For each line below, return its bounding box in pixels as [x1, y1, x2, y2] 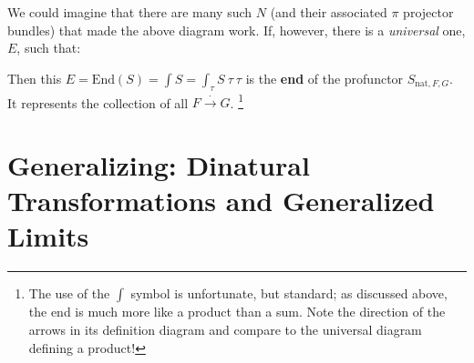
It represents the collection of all [7, 93, 189, 112]
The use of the [28, 284, 110, 303]
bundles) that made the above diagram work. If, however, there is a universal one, [7, 20, 466, 39]
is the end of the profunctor [245, 68, 404, 87]
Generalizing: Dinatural [7, 146, 310, 184]
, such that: [16, 38, 81, 57]
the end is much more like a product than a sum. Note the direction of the [28, 302, 446, 321]
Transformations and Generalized [7, 182, 435, 219]
